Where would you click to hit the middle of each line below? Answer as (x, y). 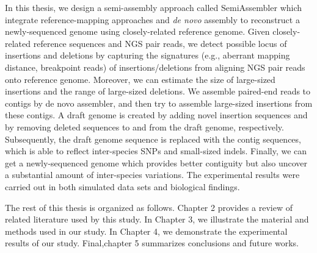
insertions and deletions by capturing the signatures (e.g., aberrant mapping (148, 55)
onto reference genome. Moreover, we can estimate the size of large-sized (140, 79)
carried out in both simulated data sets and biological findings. (122, 186)
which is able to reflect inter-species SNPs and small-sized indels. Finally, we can (156, 151)
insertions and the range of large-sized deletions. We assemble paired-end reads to (158, 91)
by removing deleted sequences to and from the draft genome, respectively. (144, 127)
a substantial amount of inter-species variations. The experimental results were (152, 175)
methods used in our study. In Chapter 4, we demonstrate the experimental (146, 231)
